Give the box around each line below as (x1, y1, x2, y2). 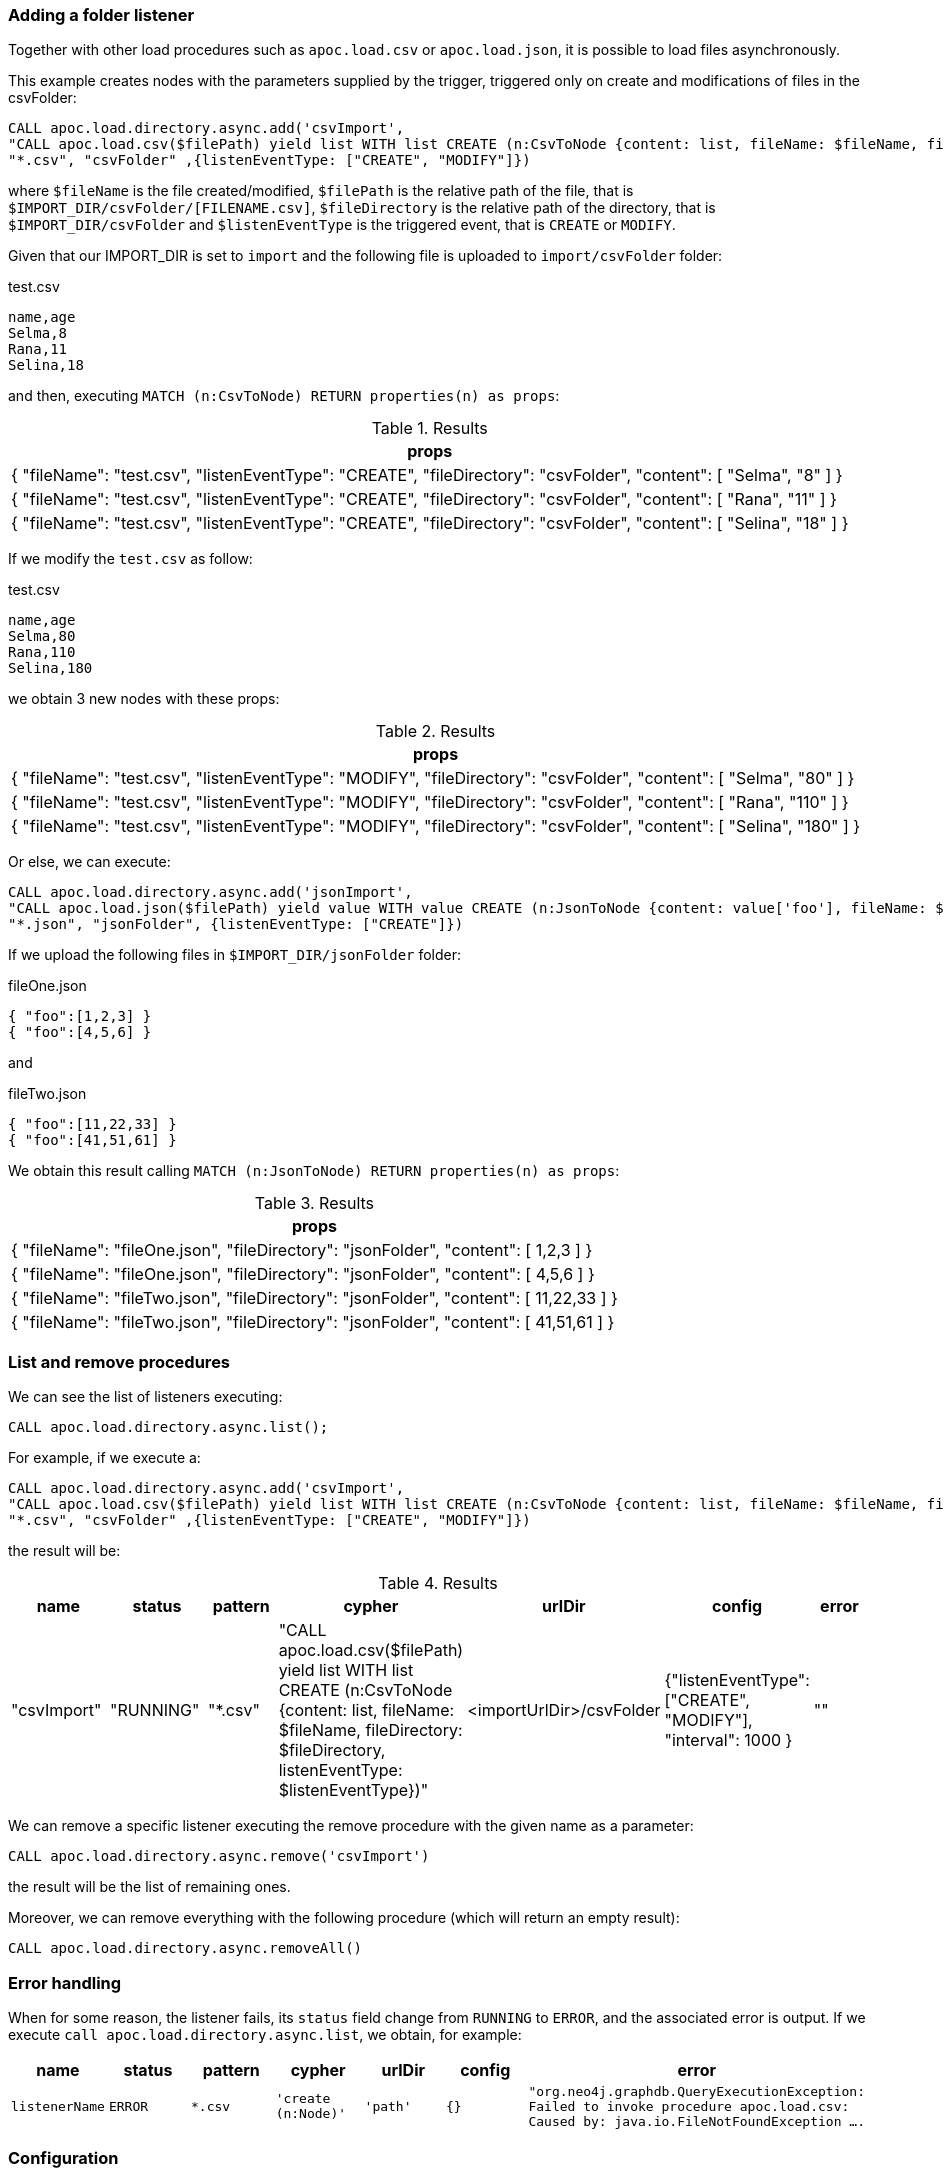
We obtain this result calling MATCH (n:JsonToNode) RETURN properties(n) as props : (8, 1162, 620, 1180)
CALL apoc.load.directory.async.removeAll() (8, 1940, 363, 1957)
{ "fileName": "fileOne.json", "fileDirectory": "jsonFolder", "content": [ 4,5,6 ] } (11, 1264, 595, 1285)
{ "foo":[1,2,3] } (8, 1008, 152, 1025)
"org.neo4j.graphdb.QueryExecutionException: (528, 2083, 865, 2099)
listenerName (11, 2098, 105, 2114)
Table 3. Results (254, 1193, 375, 1214)
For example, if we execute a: (8, 1449, 201, 1467)
